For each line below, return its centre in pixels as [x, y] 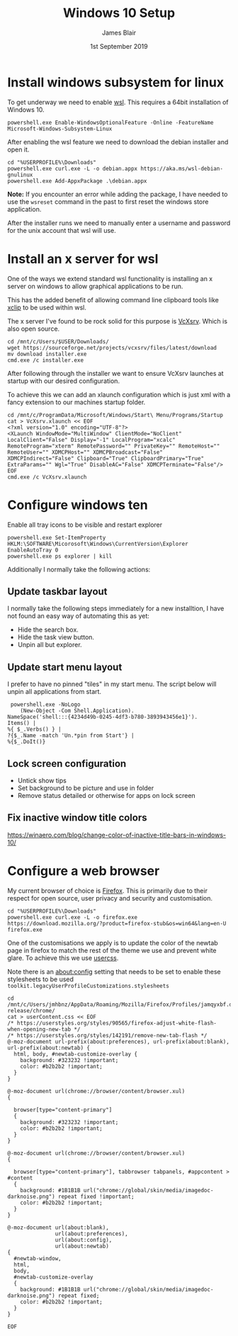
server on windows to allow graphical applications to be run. [95, 286]
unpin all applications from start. [54, 692]
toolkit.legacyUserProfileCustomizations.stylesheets [89, 986]
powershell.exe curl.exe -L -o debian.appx [73, 169]
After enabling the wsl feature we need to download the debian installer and [118, 142]
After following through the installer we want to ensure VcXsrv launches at [116, 373]
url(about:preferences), [92, 1233]
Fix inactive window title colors [77, 818]
